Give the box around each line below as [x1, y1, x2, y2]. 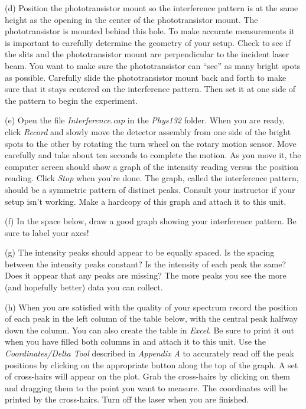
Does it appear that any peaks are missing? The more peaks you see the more [5, 269, 287, 282]
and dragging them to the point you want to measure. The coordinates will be [5, 381, 288, 394]
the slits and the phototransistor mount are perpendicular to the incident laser [5, 48, 289, 60]
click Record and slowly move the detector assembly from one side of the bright [5, 125, 291, 138]
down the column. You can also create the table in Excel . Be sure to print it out [5, 323, 294, 336]
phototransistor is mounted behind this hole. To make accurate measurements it [5, 25, 295, 37]
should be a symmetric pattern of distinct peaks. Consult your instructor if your [5, 183, 295, 195]
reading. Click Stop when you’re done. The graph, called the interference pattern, [5, 172, 299, 184]
